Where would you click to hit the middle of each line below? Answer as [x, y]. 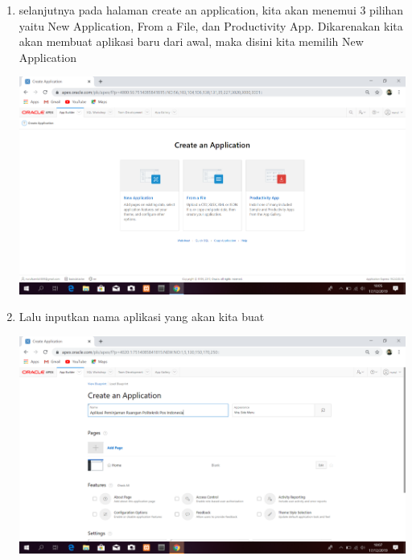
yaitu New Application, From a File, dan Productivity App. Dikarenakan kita [211, 25]
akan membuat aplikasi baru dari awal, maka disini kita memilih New [191, 41]
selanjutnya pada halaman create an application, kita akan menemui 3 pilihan [211, 10]
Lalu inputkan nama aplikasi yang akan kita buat [142, 317]
